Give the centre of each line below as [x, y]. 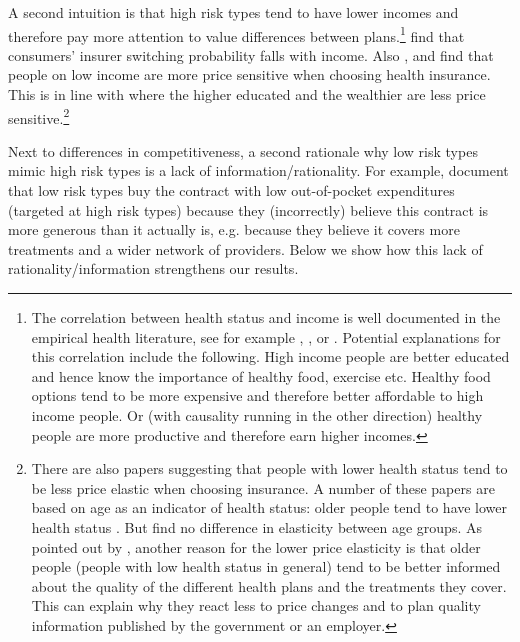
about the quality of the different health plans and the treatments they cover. [269, 585]
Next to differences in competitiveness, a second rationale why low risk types [243, 150]
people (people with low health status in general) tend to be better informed [266, 566]
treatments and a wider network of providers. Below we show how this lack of [245, 248]
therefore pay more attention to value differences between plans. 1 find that [236, 34]
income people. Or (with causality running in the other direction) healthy [257, 415]
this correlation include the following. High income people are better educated [270, 356]
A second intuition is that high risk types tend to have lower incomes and [233, 12]
